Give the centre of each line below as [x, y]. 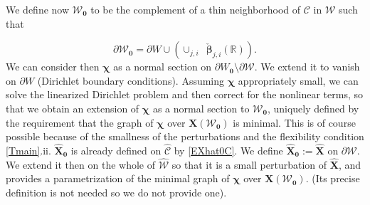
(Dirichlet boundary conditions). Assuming [131, 80]
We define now [38, 9]
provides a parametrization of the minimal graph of [118, 178]
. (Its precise [333, 178]
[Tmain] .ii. [28, 150]
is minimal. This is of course [294, 122]
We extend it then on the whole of [80, 164]
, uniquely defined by [313, 108]
